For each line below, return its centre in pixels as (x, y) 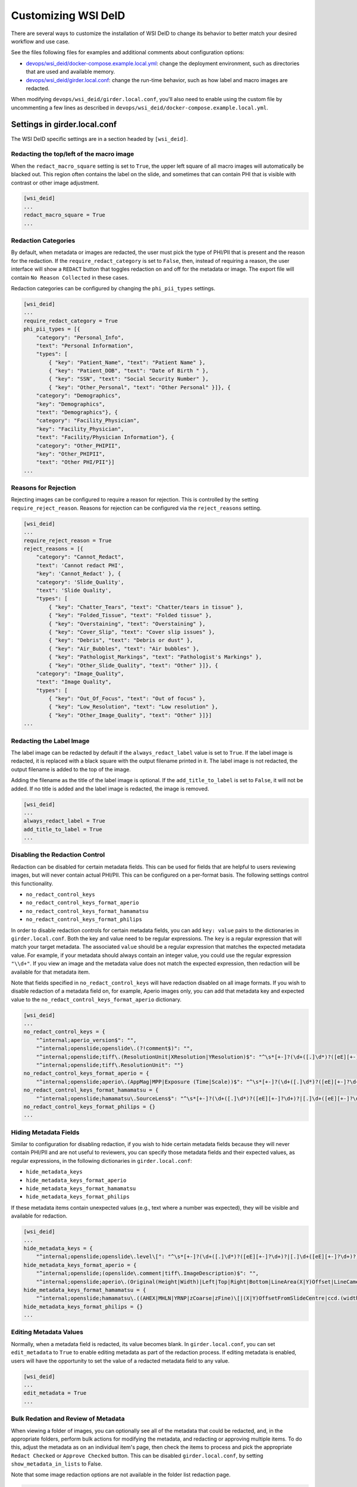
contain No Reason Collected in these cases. (70, 277)
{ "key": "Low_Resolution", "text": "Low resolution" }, (133, 707)
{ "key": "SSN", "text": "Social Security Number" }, (129, 379)
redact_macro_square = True (64, 215)
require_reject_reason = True (68, 540)
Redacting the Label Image (50, 741)
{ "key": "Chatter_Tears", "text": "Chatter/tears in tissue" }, (146, 607)
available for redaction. (39, 1216)
